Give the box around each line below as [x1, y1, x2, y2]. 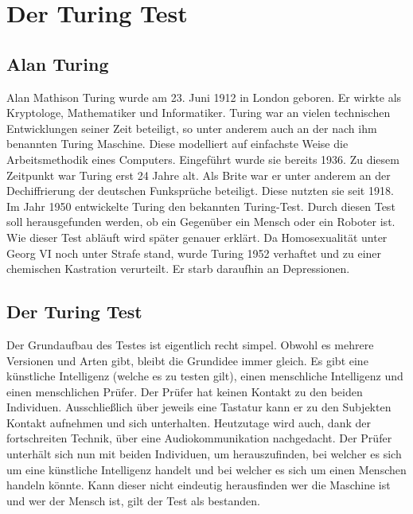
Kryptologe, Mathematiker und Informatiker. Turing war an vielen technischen [6, 104, 391, 121]
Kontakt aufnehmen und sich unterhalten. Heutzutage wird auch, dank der [6, 414, 371, 430]
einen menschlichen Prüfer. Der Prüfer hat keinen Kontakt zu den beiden [6, 383, 363, 399]
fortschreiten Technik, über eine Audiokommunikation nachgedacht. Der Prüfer [6, 430, 392, 446]
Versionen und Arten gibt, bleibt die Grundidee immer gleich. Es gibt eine [6, 352, 368, 368]
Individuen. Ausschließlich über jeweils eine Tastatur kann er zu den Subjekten [6, 399, 392, 415]
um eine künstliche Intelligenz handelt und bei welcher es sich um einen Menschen [6, 461, 407, 477]
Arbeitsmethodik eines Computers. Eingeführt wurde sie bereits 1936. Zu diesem [6, 150, 399, 167]
